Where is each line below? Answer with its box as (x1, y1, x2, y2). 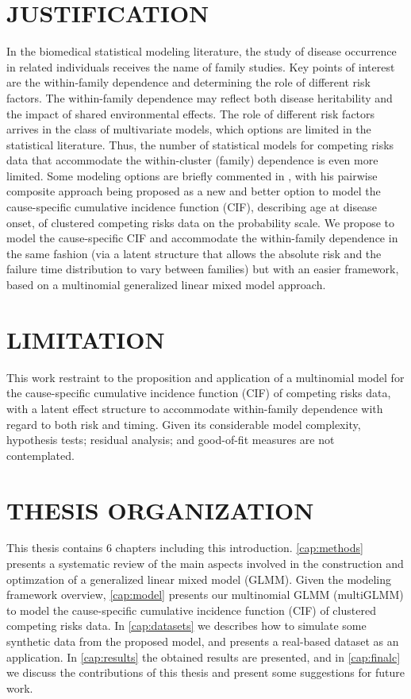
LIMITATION (6, 322, 165, 355)
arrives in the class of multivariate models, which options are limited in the (6, 121, 371, 137)
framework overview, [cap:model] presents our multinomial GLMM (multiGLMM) (6, 586, 404, 603)
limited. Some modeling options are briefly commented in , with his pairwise (6, 167, 378, 183)
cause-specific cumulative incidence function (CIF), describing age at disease (6, 199, 377, 215)
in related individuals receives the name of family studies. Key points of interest (6, 58, 395, 75)
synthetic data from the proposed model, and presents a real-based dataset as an (6, 633, 399, 649)
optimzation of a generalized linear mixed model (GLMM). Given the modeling (6, 570, 392, 587)
